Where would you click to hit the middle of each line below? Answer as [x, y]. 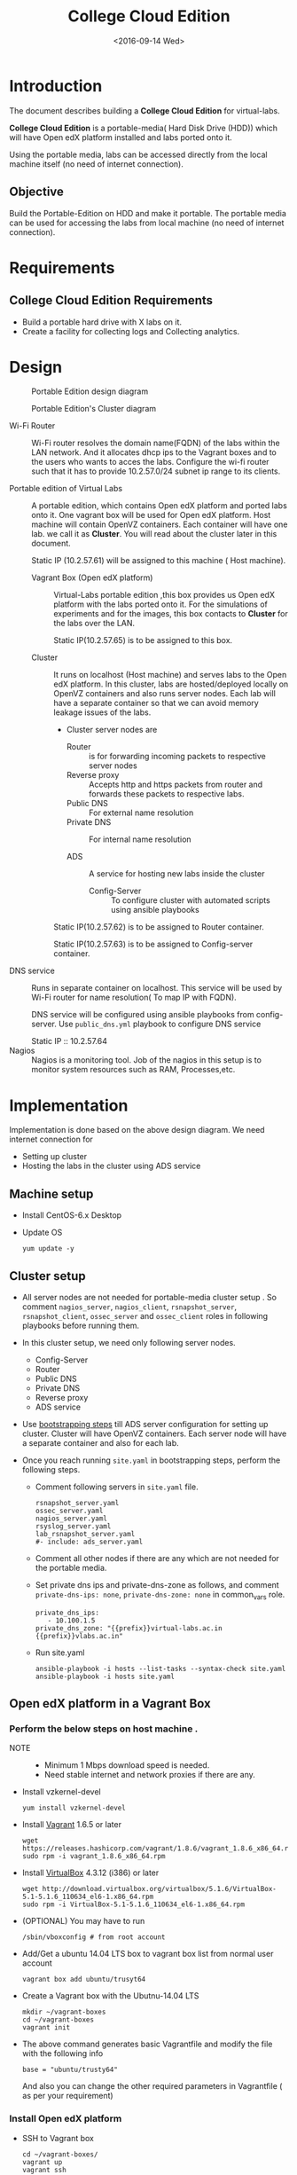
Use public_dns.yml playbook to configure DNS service [160, 1024]
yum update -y [48, 1249]
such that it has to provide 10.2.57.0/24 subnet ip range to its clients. [156, 471]
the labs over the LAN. [94, 624]
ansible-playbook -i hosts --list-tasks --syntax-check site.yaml [160, 1669]
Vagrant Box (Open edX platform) [92, 577]
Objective [37, 192]
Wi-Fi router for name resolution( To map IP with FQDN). [134, 997]
